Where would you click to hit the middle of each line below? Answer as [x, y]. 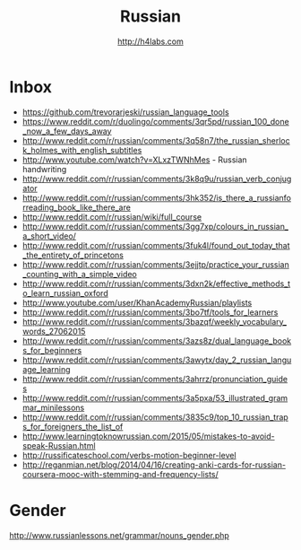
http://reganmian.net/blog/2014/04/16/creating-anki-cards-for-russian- [154, 465]
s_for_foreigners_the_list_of [73, 426]
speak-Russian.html [59, 445]
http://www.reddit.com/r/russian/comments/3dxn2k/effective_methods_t [156, 284]
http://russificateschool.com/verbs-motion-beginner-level [129, 455]
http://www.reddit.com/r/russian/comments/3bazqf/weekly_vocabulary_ [154, 321]
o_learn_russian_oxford [65, 292]
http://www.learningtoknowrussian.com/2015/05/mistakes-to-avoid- [148, 436]
